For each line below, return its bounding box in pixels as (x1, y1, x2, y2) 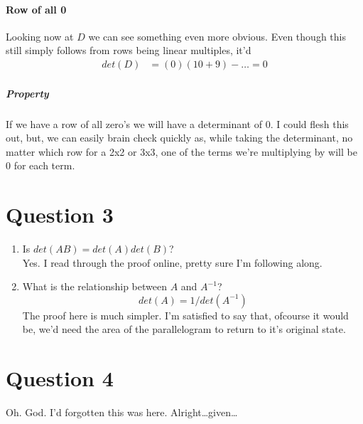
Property (6, 85, 49, 100)
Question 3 (6, 200, 114, 229)
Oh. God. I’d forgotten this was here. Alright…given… (6, 405, 238, 420)
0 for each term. (6, 158, 75, 173)
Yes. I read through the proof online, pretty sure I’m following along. (22, 255, 323, 270)
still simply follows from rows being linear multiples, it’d (6, 43, 251, 58)
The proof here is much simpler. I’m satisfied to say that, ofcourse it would (22, 307, 349, 322)
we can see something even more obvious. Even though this (88, 28, 346, 43)
